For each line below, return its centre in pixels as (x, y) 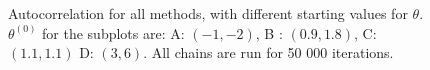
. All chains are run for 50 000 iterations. (268, 52)
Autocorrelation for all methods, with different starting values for (208, 13)
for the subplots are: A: (113, 32)
